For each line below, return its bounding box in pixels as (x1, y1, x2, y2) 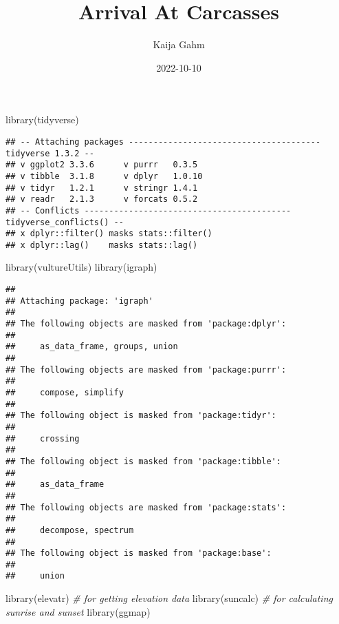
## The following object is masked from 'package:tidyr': (6, 410, 276, 421)
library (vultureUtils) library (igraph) (6, 260, 157, 274)
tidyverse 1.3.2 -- (6, 148, 94, 158)
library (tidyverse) (6, 112, 79, 127)
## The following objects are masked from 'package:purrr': (6, 364, 287, 375)
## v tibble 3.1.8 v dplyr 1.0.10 (6, 171, 203, 181)
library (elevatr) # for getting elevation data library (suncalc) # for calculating (6, 591, 333, 605)
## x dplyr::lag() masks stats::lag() (6, 240, 198, 250)
